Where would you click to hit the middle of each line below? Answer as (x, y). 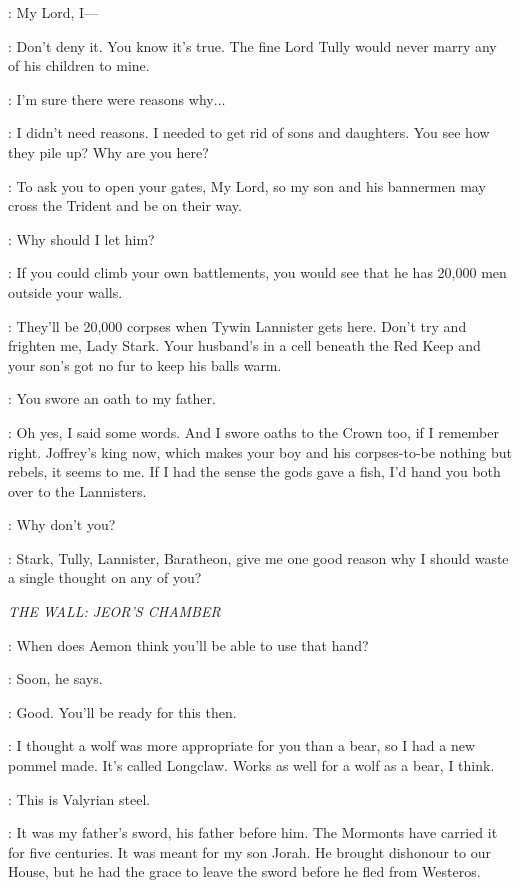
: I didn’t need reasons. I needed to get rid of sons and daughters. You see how (249, 132)
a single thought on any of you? (105, 577)
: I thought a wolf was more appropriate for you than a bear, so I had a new (242, 745)
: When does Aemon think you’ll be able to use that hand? (188, 644)
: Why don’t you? (62, 524)
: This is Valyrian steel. (79, 798)
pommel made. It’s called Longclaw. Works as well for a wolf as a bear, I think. (251, 765)
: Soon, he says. (55, 678)
